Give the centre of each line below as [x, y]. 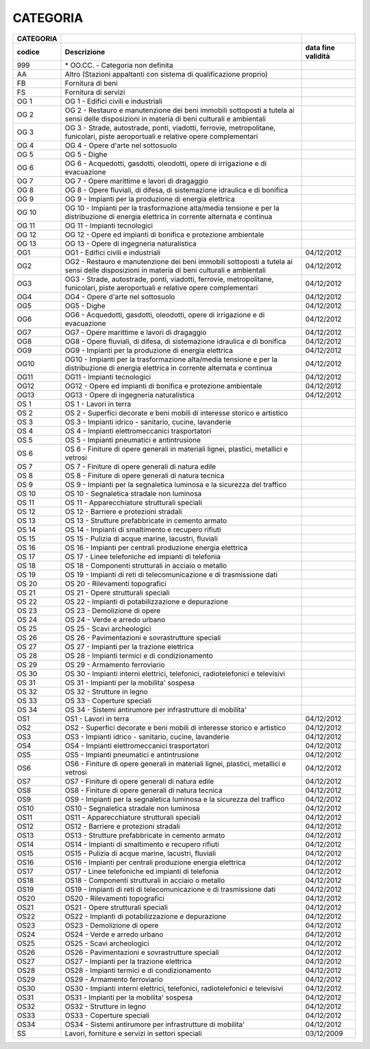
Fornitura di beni [91, 83]
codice [28, 51]
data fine [320, 47]
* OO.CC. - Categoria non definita [119, 65]
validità [318, 56]
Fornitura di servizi [95, 92]
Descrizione [85, 51]
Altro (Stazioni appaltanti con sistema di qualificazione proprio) [166, 74]
